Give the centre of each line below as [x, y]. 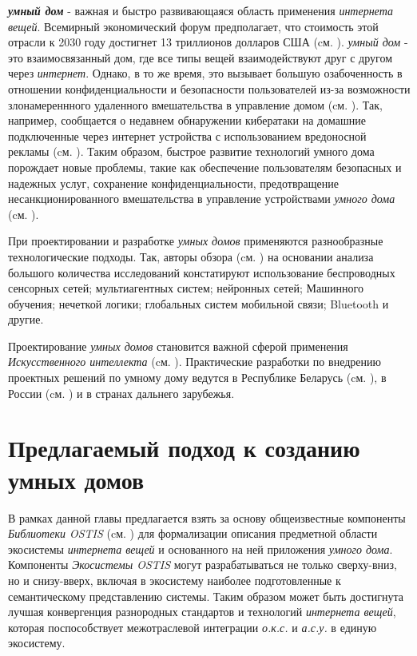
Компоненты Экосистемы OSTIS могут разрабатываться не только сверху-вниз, [203, 565]
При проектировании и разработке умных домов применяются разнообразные [196, 241]
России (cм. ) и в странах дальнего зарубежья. [121, 393]
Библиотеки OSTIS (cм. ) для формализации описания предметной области [193, 533]
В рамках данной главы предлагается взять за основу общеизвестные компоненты [207, 517]
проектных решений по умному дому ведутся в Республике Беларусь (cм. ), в [197, 378]
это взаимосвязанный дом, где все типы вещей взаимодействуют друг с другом [200, 57]
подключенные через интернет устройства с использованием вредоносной [187, 135]
